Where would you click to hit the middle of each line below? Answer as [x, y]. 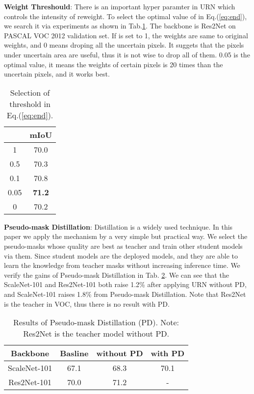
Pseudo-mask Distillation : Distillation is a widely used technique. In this [118, 226]
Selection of [30, 92]
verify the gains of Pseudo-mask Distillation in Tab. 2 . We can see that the [116, 275]
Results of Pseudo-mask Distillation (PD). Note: [96, 322]
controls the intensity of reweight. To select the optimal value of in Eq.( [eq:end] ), [126, 16]
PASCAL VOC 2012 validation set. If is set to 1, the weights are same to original [126, 35]
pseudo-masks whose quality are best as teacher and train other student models [123, 246]
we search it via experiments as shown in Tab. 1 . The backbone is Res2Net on [120, 26]
